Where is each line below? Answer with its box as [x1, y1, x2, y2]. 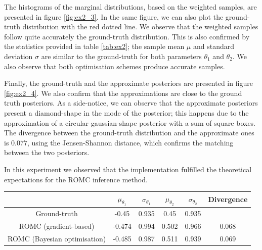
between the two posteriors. [4, 147, 90, 158]
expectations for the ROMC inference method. [4, 174, 148, 184]
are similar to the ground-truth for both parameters [41, 51, 202, 61]
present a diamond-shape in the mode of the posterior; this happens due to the [4, 107, 249, 118]
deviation [4, 51, 33, 61]
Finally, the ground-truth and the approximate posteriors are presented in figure [4, 78, 253, 88]
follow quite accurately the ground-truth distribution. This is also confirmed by [4, 31, 250, 41]
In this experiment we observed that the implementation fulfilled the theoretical [4, 164, 252, 174]
